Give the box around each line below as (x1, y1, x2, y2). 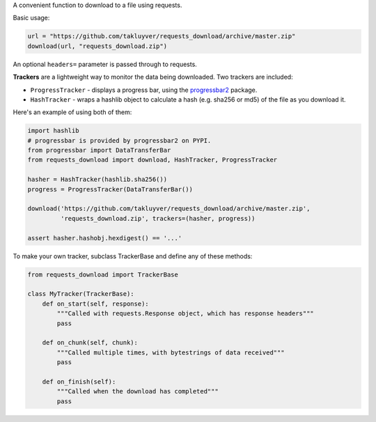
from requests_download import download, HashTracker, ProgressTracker (27, 156, 278, 164)
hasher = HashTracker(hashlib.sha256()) (27, 175, 167, 184)
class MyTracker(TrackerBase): (27, 290, 135, 298)
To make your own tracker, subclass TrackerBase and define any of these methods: (13, 251, 253, 260)
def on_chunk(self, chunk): (42, 338, 139, 347)
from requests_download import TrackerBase (27, 270, 179, 279)
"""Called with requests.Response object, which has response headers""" (56, 310, 315, 318)
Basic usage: (13, 14, 50, 22)
